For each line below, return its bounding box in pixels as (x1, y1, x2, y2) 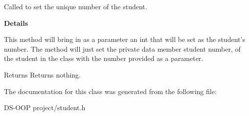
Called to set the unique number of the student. (4, 1, 147, 11)
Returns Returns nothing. (4, 69, 81, 79)
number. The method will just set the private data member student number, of (4, 43, 241, 54)
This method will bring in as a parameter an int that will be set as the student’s (4, 34, 245, 44)
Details (4, 18, 28, 28)
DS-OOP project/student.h (4, 102, 86, 113)
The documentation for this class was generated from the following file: (4, 86, 217, 96)
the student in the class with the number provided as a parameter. (4, 53, 204, 63)
